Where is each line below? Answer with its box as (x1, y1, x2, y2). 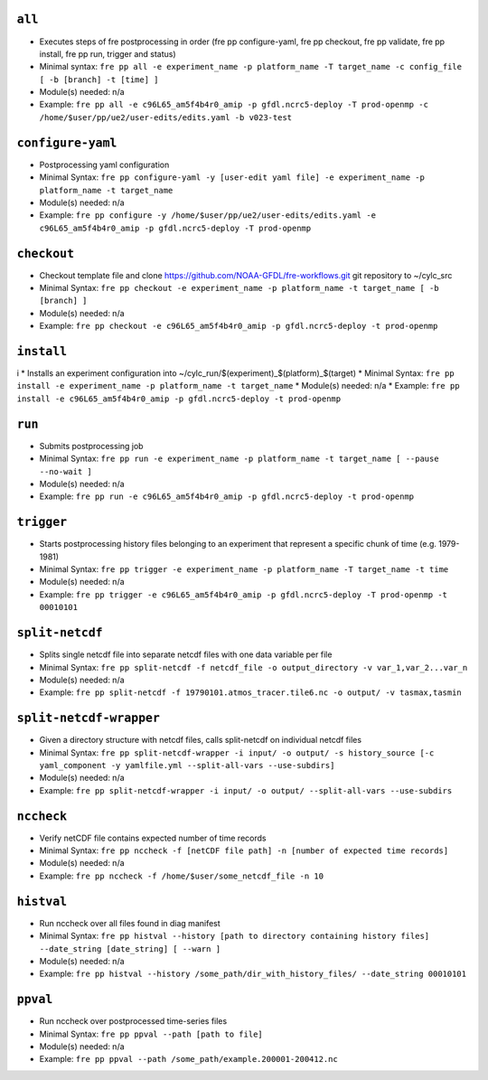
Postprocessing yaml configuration (39, 159, 170, 170)
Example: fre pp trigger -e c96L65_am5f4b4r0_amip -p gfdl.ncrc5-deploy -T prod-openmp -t (39, 588, 447, 600)
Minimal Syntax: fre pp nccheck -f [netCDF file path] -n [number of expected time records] (39, 845, 449, 856)
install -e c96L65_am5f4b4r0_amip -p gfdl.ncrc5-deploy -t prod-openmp (16, 393, 342, 404)
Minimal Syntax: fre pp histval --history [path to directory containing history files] (39, 931, 429, 942)
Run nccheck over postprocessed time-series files (39, 1016, 228, 1027)
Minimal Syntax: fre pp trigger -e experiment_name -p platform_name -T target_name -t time (39, 564, 449, 575)
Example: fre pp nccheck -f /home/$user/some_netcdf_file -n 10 (39, 870, 324, 881)
